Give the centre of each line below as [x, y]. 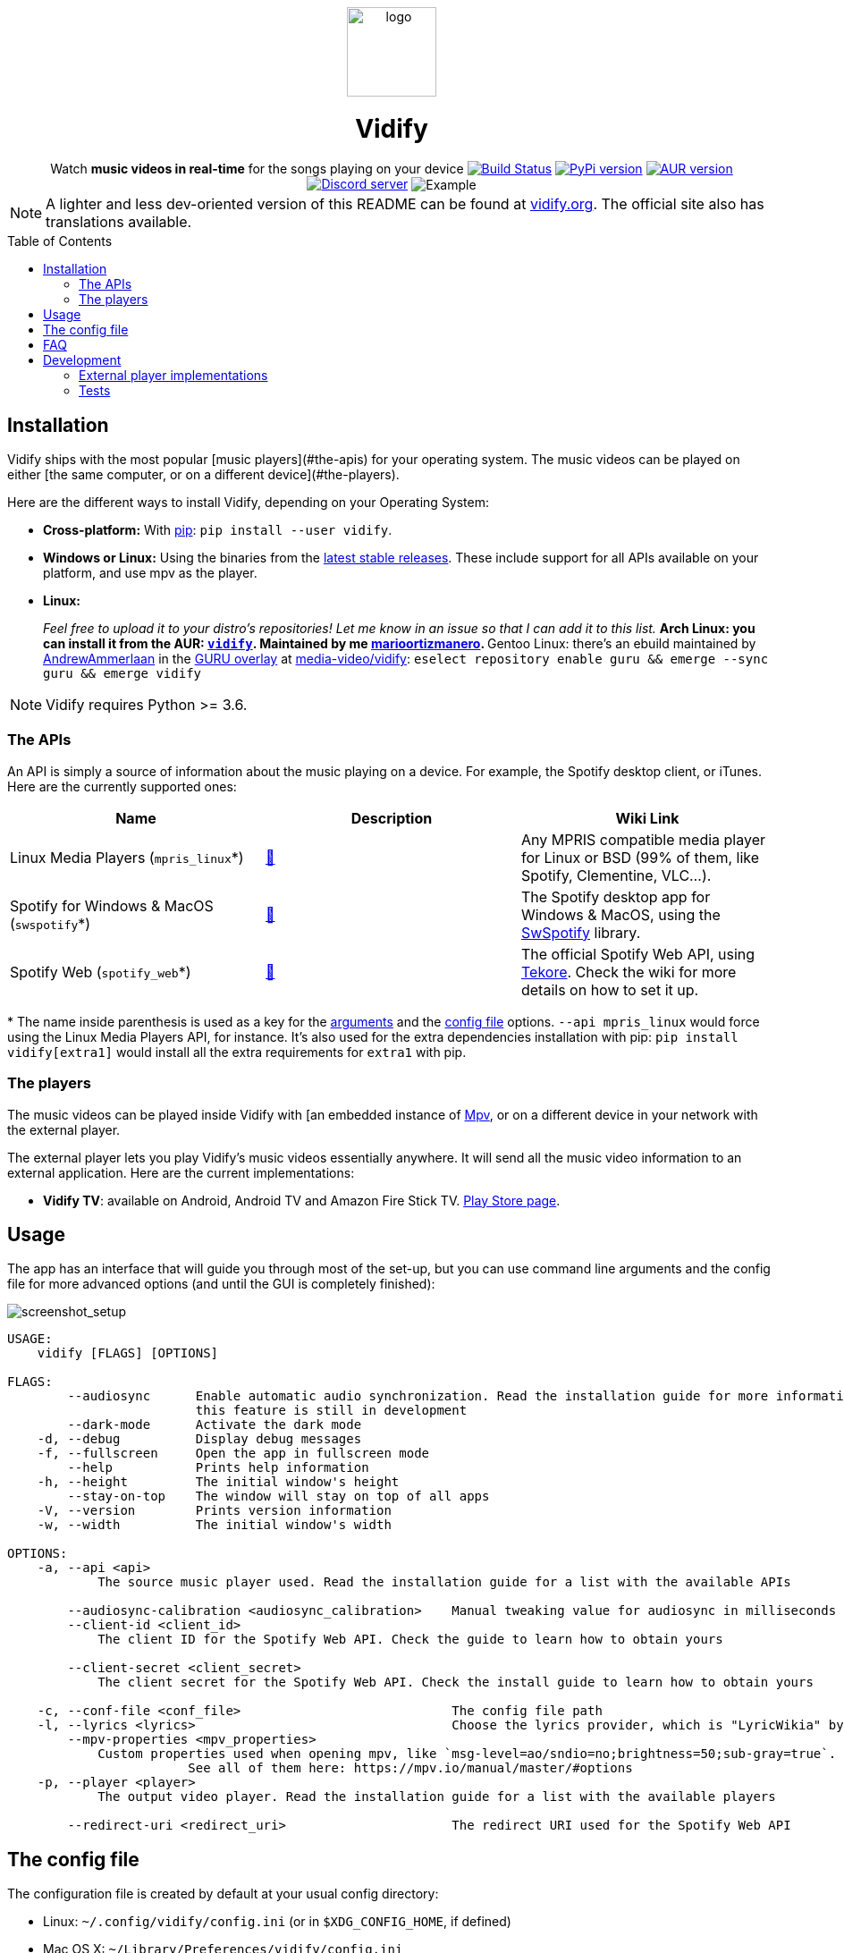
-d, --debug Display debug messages [199, 1439]
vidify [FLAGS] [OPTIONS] [128, 1353]
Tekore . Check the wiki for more [629, 972]
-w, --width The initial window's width [214, 1525]
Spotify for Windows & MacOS [112, 905]
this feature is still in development [331, 1411]
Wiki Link [647, 818]
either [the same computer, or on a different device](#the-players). [203, 475]
